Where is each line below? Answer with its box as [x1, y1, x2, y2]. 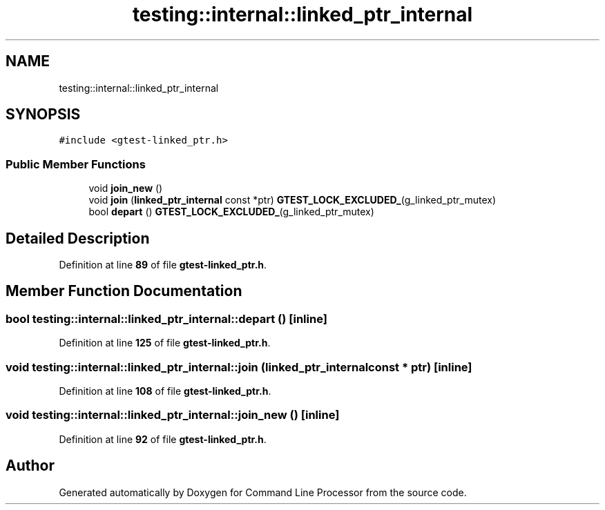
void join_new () [88, 182, 163, 195]
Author [6, 457, 55, 475]
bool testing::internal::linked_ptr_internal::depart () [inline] [6, 311, 327, 326]
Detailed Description [6, 229, 150, 247]
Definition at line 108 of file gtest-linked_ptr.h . [59, 385, 271, 397]
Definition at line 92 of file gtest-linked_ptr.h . [59, 433, 267, 445]
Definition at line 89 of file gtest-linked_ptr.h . [59, 259, 267, 271]
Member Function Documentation [6, 282, 242, 300]
